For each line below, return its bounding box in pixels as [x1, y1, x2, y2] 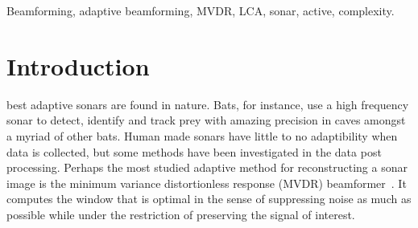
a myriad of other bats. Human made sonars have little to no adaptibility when [6, 127, 398, 144]
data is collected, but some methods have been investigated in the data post [6, 143, 382, 160]
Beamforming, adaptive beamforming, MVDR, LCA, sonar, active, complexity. [6, 2, 395, 18]
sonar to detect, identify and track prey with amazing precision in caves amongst [6, 112, 406, 128]
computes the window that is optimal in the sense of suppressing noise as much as [6, 190, 412, 207]
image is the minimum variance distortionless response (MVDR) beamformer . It [6, 174, 407, 191]
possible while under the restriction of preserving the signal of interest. [6, 206, 355, 222]
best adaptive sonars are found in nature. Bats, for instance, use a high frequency [6, 96, 409, 112]
